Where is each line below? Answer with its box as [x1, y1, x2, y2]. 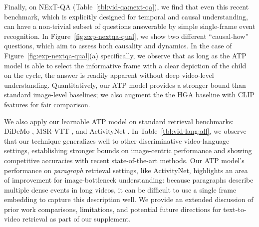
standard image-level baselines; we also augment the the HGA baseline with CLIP [4, 89, 255, 100]
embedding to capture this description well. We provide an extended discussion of [4, 194, 254, 205]
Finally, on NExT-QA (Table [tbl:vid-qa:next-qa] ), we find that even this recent [4, 1, 249, 11]
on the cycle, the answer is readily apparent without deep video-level [4, 70, 214, 80]
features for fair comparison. [4, 99, 90, 109]
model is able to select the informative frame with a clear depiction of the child [4, 60, 247, 70]
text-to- [223, 204, 247, 214]
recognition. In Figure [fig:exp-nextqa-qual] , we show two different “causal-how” [4, 30, 249, 41]
